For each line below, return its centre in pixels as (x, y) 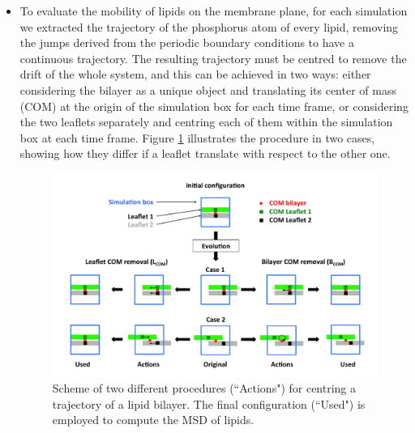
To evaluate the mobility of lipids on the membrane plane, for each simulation (214, 11)
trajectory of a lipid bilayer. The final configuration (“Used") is (209, 403)
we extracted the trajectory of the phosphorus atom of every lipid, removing (209, 26)
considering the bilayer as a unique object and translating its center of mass (208, 89)
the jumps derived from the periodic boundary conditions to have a (187, 42)
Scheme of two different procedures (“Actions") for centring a (204, 388)
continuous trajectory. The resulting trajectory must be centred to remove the (213, 58)
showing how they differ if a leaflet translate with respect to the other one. (205, 153)
